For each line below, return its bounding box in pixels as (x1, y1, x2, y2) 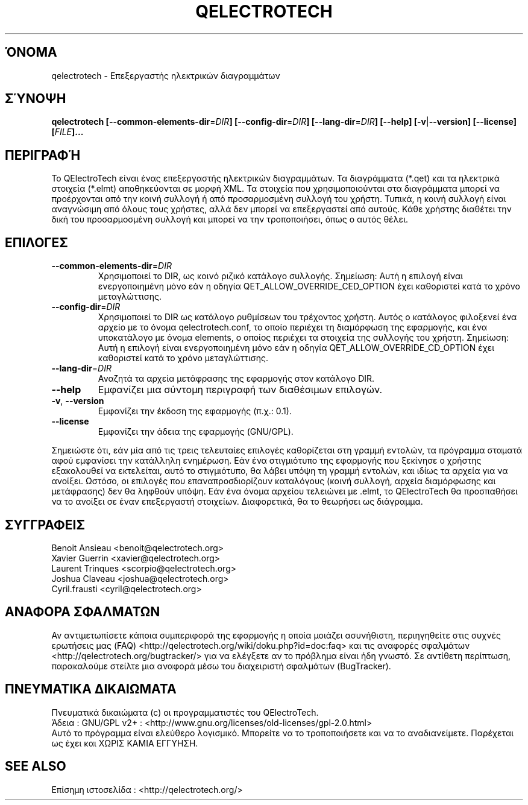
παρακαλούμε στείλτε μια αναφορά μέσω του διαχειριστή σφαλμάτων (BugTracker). (51, 660, 391, 671)
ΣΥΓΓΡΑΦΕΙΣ (5, 517, 86, 532)
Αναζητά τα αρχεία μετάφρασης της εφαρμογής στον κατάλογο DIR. (98, 373, 375, 384)
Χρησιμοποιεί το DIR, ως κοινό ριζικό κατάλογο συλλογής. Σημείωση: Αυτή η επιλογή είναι (98, 271, 464, 282)
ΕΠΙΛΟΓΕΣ (5, 235, 68, 250)
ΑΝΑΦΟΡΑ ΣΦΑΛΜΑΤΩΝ (5, 604, 160, 620)
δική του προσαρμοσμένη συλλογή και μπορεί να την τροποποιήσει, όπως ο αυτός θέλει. (51, 214, 409, 225)
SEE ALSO (5, 759, 66, 774)
